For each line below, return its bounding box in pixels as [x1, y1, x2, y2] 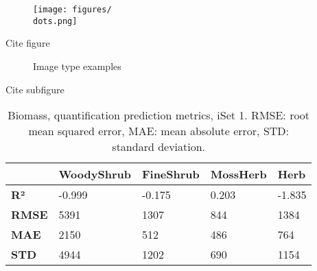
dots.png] [33, 16, 78, 26]
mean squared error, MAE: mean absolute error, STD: [28, 123, 290, 139]
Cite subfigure [5, 82, 64, 96]
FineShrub [141, 166, 200, 182]
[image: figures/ [33, 5, 112, 14]
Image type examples [33, 58, 121, 73]
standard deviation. [112, 139, 206, 155]
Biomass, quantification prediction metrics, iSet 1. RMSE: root [8, 107, 310, 123]
